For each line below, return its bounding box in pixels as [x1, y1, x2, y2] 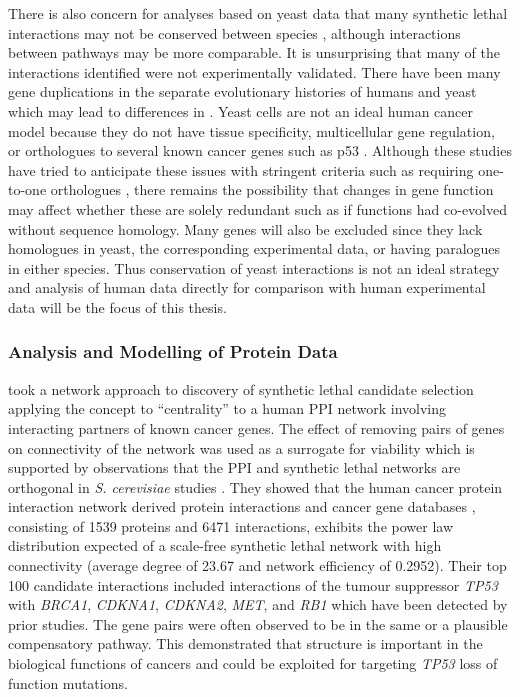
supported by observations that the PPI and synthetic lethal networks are [8, 457, 461, 478]
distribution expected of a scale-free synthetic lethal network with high [8, 535, 442, 556]
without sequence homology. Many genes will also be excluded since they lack [8, 218, 483, 239]
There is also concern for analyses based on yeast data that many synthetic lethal [8, 3, 508, 23]
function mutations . [8, 672, 128, 693]
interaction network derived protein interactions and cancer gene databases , [8, 496, 476, 517]
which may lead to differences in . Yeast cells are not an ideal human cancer [8, 100, 474, 121]
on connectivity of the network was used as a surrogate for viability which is [8, 437, 475, 458]
